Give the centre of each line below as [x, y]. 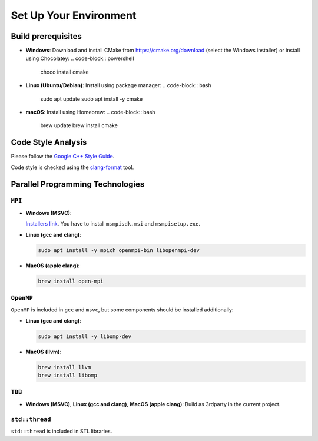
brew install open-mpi [71, 281]
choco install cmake [64, 72]
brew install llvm [64, 367]
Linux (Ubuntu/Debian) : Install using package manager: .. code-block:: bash [118, 85]
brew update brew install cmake [79, 125]
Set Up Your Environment [74, 15]
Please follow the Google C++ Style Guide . [63, 157]
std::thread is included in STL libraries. [62, 431]
